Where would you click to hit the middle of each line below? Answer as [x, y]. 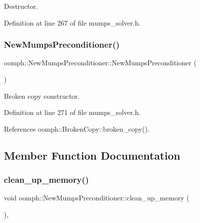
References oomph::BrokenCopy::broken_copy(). [77, 128]
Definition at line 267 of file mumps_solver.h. [72, 22]
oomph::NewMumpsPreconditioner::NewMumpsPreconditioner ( [100, 63]
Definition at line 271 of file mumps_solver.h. [72, 112]
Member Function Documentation [92, 155]
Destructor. [21, 6]
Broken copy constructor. [42, 96]
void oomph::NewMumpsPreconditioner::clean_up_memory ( [97, 198]
